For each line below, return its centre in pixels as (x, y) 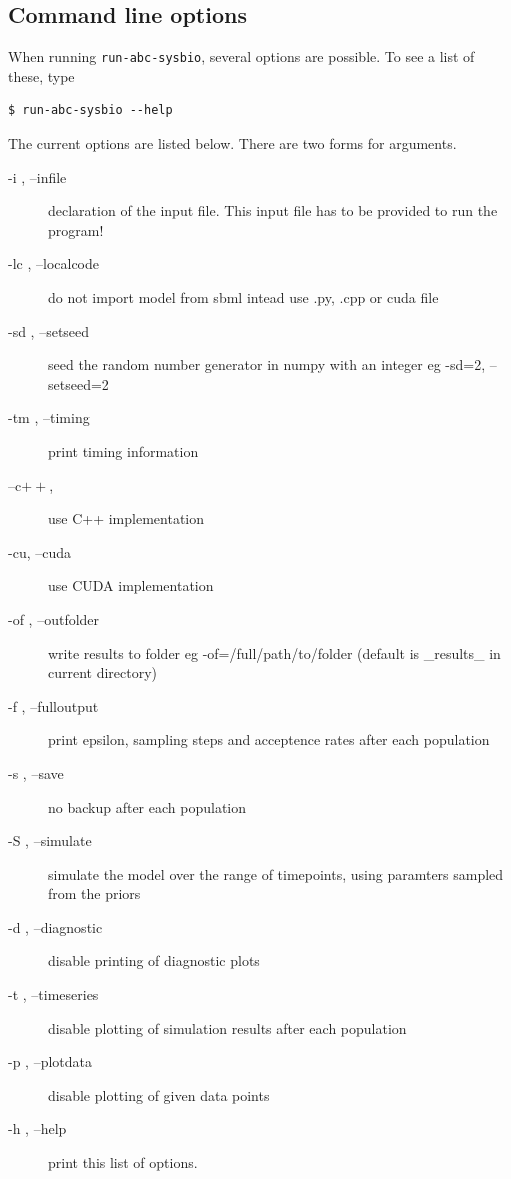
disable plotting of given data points (159, 1094)
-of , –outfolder (54, 618)
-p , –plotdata (50, 1061)
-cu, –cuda (39, 551)
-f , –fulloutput (53, 705)
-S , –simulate (50, 840)
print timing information (123, 450)
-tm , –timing (49, 417)
